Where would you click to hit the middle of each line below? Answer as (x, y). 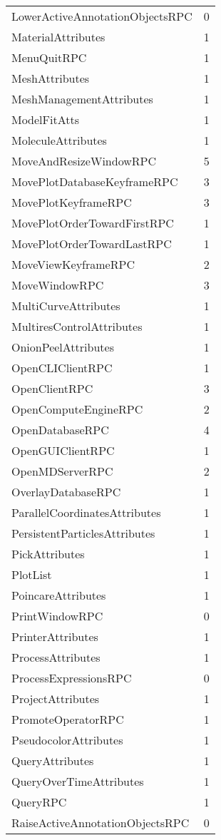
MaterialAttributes (58, 37)
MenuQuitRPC (49, 57)
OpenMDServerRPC (62, 471)
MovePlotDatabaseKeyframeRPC (95, 181)
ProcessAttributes (56, 657)
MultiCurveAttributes (66, 306)
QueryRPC (39, 802)
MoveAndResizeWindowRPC (84, 161)
